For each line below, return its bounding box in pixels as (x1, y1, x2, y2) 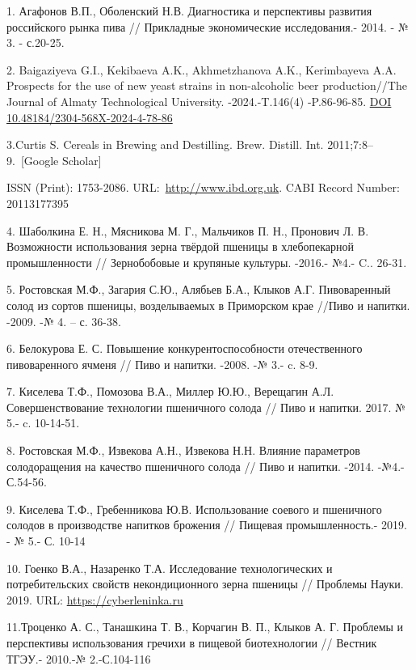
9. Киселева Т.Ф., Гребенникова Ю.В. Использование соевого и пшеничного (6, 500, 382, 517)
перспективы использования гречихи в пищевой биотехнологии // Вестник (6, 634, 377, 651)
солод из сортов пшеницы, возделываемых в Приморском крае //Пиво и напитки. (6, 296, 410, 313)
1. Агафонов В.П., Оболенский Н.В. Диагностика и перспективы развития (6, 2, 372, 19)
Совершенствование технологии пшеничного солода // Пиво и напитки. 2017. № (6, 398, 405, 415)
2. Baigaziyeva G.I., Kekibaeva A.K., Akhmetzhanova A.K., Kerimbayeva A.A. (6, 61, 397, 78)
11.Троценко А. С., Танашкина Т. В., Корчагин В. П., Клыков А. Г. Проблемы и (6, 618, 404, 635)
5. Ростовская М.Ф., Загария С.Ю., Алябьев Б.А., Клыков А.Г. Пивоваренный (6, 281, 391, 298)
